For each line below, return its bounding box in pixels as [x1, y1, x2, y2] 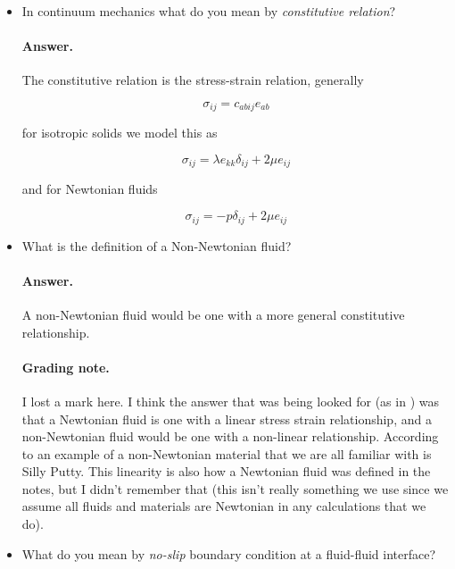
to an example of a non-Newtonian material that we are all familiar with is [21, 444, 432, 463]
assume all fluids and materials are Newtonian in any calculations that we [21, 497, 426, 515]
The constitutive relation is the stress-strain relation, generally [21, 71, 364, 89]
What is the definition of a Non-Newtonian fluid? [21, 236, 292, 255]
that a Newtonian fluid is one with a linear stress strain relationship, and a [21, 409, 432, 428]
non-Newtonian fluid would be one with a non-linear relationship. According [21, 427, 439, 446]
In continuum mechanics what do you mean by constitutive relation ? [21, 2, 396, 20]
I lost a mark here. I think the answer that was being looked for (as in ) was [21, 391, 439, 410]
